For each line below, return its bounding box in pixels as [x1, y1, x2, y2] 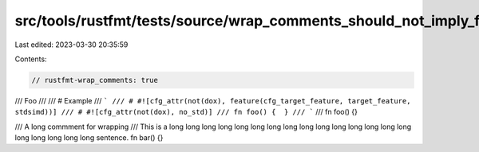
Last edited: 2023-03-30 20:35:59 [14, 40, 129, 49]
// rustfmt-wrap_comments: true [31, 76, 159, 84]
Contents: [14, 54, 47, 64]
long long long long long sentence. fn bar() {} [14, 133, 164, 142]
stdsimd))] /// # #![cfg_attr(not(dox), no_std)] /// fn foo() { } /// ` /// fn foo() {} [14, 107, 358, 117]
